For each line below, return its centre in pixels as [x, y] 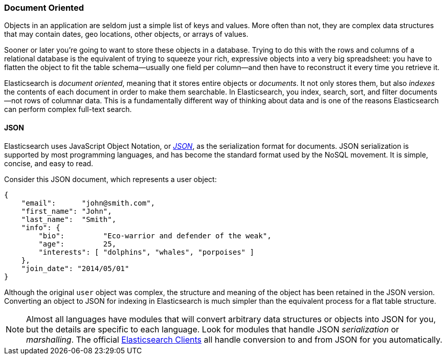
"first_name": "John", [66, 211]
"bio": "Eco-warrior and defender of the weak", [155, 235]
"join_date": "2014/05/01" [75, 268]
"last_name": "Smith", [69, 219]
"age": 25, [77, 244]
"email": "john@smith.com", [88, 203]
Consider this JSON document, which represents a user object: [110, 179]
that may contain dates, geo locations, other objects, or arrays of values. [126, 34]
